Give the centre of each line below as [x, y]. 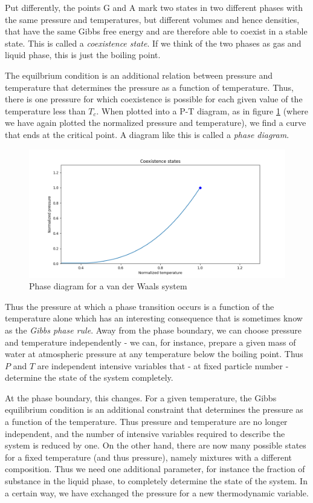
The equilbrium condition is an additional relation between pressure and [139, 75]
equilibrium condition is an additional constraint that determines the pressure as [154, 409]
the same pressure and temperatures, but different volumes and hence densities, [152, 19]
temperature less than [45, 110]
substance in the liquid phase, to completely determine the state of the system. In [156, 481]
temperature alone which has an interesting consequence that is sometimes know [154, 318]
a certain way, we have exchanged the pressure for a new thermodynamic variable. [157, 492]
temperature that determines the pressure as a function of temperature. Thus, [149, 87]
